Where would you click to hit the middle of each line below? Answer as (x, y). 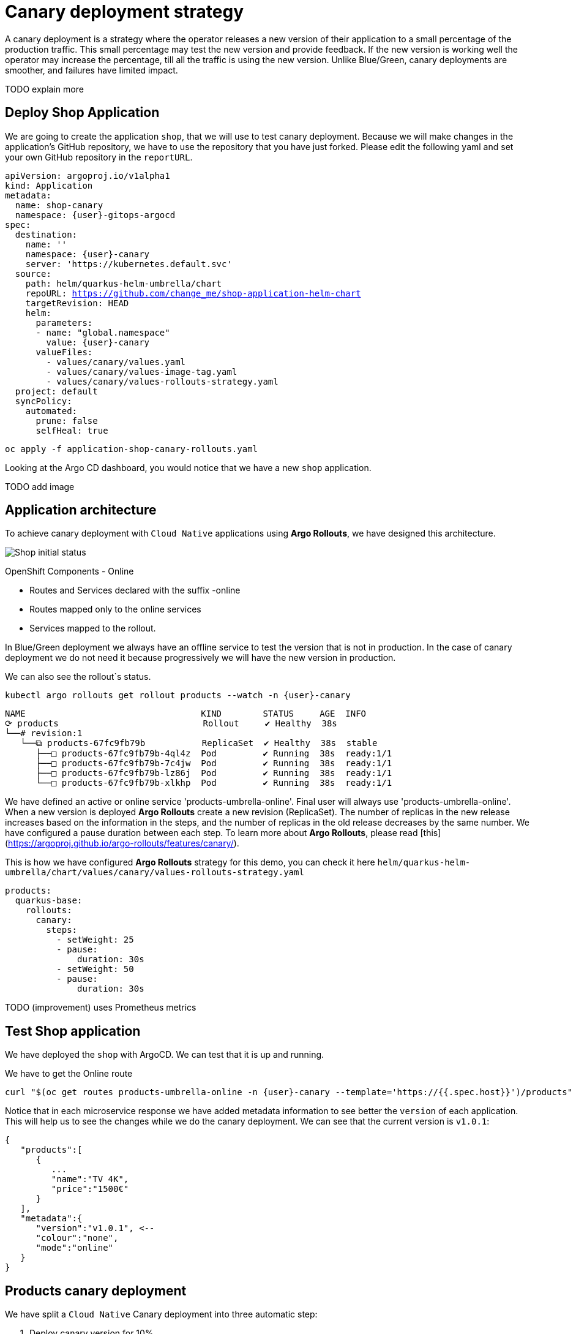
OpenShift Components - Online (69, 571)
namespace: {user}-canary (88, 254)
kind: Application (49, 185)
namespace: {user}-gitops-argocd (95, 215)
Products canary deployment (96, 1291)
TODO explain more (44, 89)
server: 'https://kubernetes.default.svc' (129, 264)
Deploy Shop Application (82, 113)
